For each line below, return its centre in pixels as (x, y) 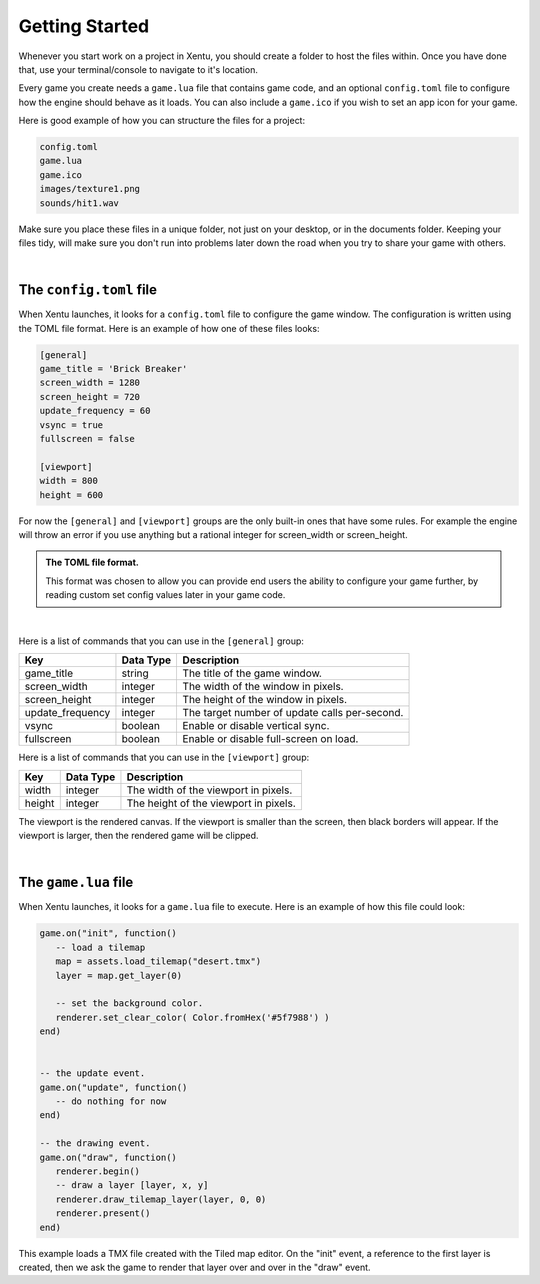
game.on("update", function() (113, 1087)
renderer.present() (103, 1213)
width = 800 (69, 481)
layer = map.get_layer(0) (119, 975)
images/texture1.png (89, 189)
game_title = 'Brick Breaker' (113, 369)
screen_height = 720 (89, 396)
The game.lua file (76, 882)
